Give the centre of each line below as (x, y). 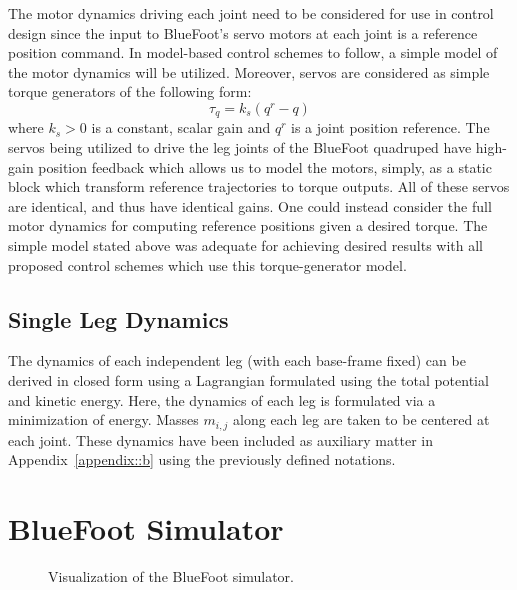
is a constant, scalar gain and (181, 127)
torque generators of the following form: (130, 91)
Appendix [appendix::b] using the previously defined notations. (202, 459)
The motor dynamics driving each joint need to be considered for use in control (251, 13)
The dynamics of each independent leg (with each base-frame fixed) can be (237, 360)
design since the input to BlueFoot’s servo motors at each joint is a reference (243, 32)
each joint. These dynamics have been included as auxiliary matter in (220, 439)
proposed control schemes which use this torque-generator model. (207, 264)
